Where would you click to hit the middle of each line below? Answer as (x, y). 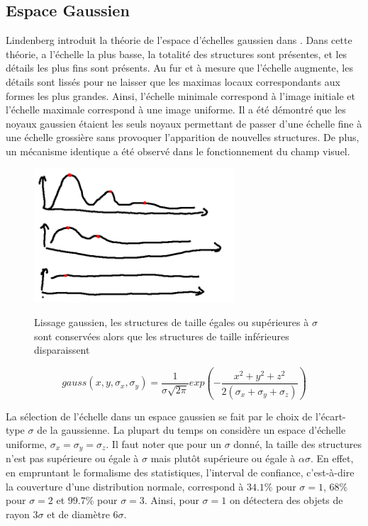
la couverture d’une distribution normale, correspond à (125, 486)
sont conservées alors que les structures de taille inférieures (162, 336)
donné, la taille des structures (298, 444)
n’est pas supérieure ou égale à (72, 458)
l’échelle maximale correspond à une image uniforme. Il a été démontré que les (176, 110)
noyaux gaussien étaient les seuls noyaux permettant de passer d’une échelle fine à (184, 123)
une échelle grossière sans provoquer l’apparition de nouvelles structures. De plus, (183, 137)
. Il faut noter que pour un (163, 444)
